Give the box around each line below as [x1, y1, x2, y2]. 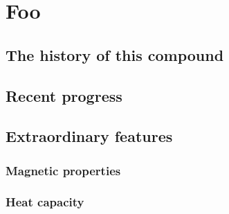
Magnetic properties [6, 161, 121, 179]
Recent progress [6, 84, 122, 106]
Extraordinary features [6, 125, 173, 147]
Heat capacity [6, 193, 84, 211]
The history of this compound [6, 44, 224, 65]
